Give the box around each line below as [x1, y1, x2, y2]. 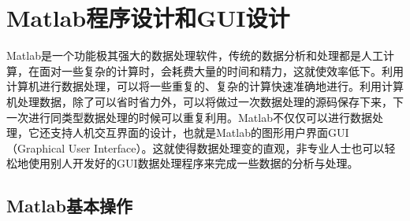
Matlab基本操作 [6, 193, 132, 218]
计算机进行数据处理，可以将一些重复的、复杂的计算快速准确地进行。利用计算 [6, 78, 404, 94]
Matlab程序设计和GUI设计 [6, 2, 290, 34]
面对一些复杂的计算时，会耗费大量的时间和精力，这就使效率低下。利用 [39, 62, 404, 79]
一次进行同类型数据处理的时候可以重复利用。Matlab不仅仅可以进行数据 [6, 109, 372, 125]
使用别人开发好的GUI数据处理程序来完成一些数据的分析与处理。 [28, 155, 359, 171]
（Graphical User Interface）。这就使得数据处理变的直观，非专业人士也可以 [6, 139, 385, 156]
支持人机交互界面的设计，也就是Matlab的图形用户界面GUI [50, 124, 349, 141]
